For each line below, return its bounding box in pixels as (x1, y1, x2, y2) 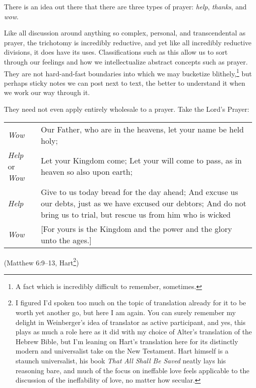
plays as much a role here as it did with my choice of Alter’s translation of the (15, 326, 252, 337)
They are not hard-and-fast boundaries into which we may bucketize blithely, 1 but (4, 66, 252, 78)
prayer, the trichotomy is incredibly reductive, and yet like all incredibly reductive (4, 37, 252, 47)
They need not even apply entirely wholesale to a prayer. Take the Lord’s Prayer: (4, 104, 250, 114)
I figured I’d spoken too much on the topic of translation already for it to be (15, 297, 246, 308)
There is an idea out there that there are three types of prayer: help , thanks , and (4, 1, 247, 11)
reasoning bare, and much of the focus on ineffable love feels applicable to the (15, 365, 250, 375)
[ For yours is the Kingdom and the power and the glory (41, 223, 232, 234)
